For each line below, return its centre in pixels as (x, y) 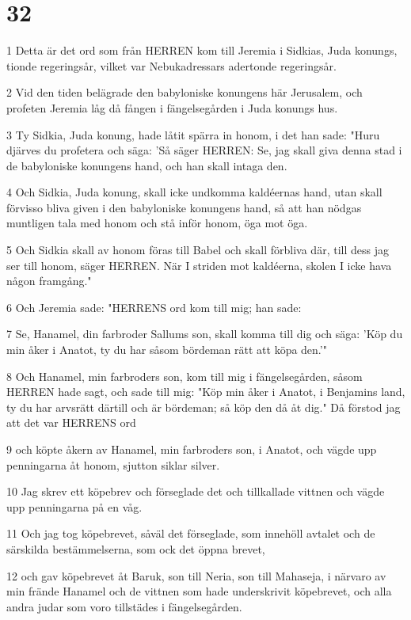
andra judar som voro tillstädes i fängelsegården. (124, 606)
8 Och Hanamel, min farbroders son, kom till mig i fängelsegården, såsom (185, 376)
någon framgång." (49, 281)
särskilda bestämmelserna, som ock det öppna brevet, (136, 548)
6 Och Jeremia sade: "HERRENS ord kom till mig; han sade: (154, 307)
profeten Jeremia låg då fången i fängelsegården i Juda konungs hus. (172, 107)
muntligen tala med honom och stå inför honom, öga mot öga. (157, 223)
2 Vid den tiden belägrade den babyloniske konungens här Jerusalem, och (185, 92)
